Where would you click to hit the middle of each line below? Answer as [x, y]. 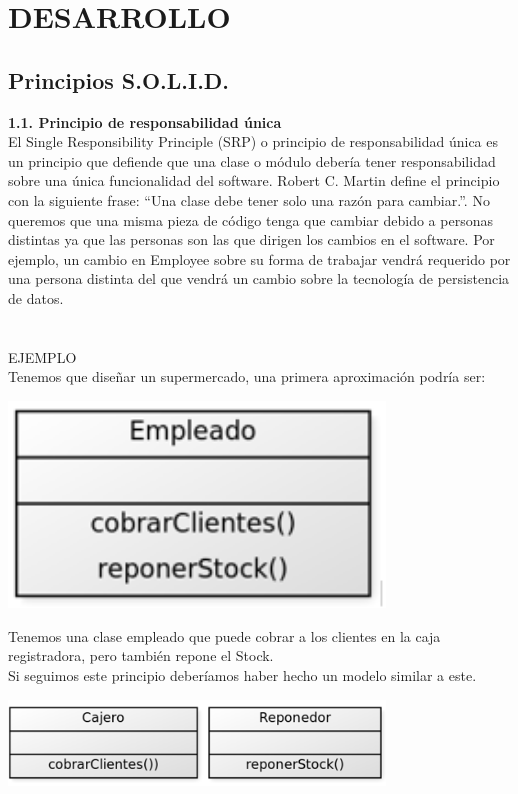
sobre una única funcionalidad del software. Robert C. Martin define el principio [254, 180]
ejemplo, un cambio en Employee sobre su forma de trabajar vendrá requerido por [259, 258]
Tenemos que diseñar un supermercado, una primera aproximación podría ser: [247, 376]
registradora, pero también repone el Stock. [141, 655]
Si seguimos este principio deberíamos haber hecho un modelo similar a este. [242, 674]
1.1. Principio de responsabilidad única [145, 121]
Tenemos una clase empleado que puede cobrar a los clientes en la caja [224, 635]
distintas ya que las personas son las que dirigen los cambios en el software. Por [251, 239]
